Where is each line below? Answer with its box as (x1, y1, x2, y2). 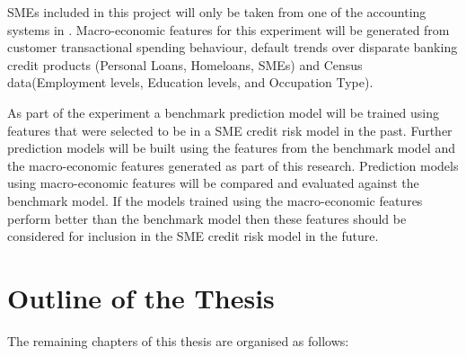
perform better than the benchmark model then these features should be (7, 209, 407, 227)
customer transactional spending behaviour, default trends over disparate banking (7, 38, 458, 57)
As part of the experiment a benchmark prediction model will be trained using (7, 102, 440, 121)
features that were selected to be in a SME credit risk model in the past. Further (7, 120, 453, 139)
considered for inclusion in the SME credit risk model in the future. (7, 227, 379, 245)
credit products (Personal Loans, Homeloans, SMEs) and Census (7, 55, 363, 74)
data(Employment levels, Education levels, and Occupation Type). (7, 73, 374, 92)
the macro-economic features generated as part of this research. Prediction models (7, 156, 459, 174)
